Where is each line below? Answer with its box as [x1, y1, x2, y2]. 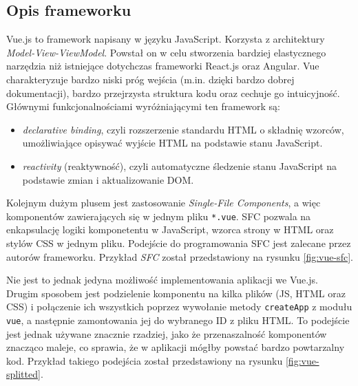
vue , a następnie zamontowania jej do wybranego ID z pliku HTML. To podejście [6, 313, 350, 328]
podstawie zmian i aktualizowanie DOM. [22, 172, 194, 186]
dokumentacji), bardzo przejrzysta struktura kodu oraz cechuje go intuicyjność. [6, 85, 340, 100]
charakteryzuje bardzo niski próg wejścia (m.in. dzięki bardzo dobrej [6, 72, 295, 86]
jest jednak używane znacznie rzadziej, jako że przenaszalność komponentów [6, 326, 327, 341]
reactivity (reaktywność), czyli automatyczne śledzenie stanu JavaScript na [22, 158, 337, 173]
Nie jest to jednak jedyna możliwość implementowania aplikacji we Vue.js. [6, 272, 318, 287]
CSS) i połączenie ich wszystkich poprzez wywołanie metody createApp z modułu [6, 299, 352, 314]
